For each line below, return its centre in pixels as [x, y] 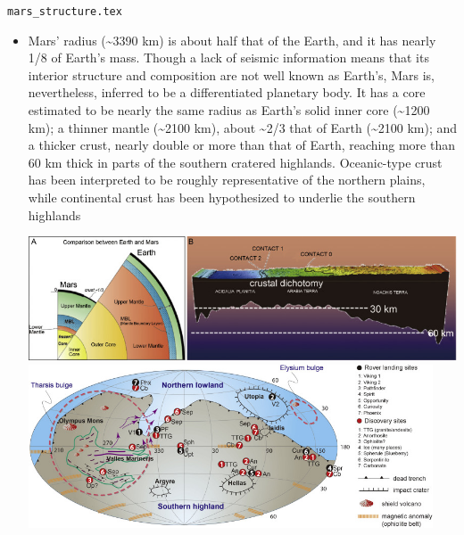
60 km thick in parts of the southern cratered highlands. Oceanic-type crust [235, 162]
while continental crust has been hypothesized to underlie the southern [222, 197]
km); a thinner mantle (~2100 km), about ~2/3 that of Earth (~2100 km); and [243, 127]
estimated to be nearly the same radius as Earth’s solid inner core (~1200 [229, 110]
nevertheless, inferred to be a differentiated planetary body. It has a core [227, 92]
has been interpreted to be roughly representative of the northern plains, [227, 180]
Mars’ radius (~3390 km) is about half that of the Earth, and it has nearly [232, 40]
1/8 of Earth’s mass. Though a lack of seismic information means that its [228, 58]
